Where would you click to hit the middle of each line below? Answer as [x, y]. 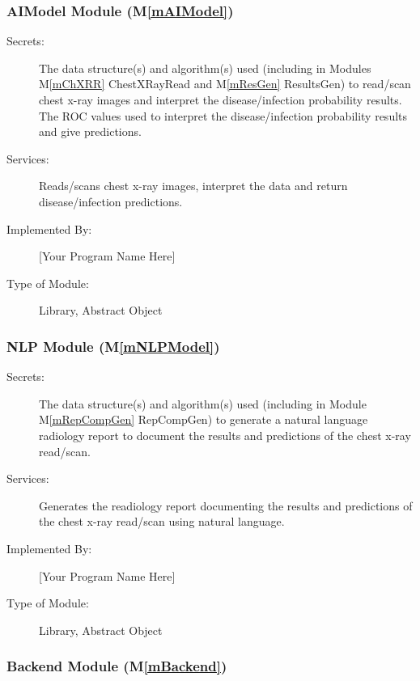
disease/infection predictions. [111, 201]
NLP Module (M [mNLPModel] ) [113, 346]
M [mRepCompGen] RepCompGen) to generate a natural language [204, 419]
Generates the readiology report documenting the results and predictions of [226, 505]
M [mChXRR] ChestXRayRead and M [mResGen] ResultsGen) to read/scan [225, 84]
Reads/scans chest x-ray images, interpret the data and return [193, 186]
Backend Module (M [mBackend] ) [117, 666]
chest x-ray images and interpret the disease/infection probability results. [221, 99]
